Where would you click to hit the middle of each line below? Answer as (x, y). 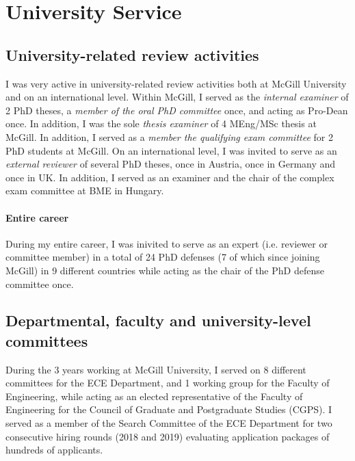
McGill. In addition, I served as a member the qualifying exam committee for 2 (169, 136)
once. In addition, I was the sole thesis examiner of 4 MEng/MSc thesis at (161, 123)
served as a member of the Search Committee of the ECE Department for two (169, 423)
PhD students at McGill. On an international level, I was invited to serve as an (171, 150)
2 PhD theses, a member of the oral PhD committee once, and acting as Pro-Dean (177, 110)
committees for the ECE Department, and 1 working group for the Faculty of (168, 383)
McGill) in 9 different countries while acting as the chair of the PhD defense (165, 270)
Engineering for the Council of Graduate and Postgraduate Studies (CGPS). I (169, 409)
